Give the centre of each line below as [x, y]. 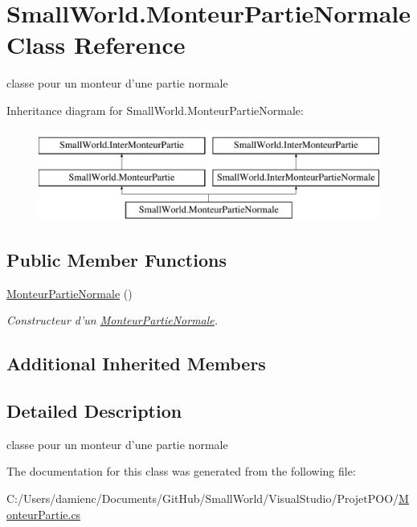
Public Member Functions [117, 259]
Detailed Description [94, 411]
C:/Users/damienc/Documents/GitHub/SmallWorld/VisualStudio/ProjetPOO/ [203, 498]
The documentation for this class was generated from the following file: [181, 471]
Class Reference [96, 45]
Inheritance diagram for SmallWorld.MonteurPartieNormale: [155, 110]
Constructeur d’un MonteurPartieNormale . [112, 320]
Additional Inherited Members [136, 364]
